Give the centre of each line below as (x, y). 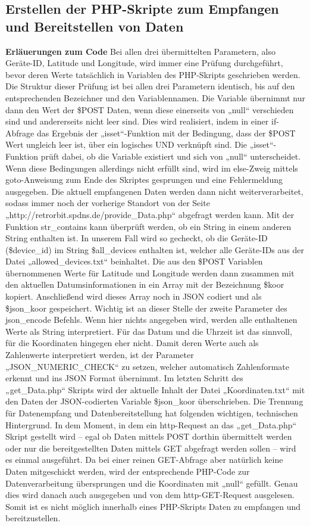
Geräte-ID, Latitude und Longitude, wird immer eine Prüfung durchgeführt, (144, 63)
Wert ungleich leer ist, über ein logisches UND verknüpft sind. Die (126, 144)
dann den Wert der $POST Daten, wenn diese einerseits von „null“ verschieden (150, 109)
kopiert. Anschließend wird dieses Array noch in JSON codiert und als (134, 296)
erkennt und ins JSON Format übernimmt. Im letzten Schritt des (124, 378)
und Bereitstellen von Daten (95, 26)
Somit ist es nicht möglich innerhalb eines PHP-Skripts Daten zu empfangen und (153, 506)
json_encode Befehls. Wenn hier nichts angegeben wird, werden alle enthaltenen (151, 320)
